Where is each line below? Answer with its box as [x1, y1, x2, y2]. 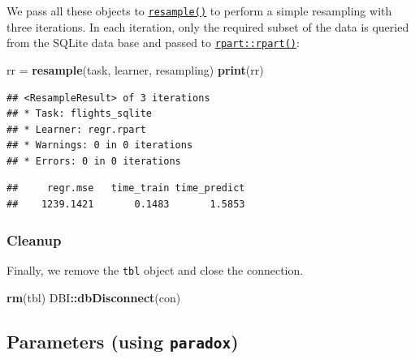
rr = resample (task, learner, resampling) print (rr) [6, 61, 264, 78]
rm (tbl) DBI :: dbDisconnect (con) [6, 288, 181, 306]
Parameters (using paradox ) [6, 328, 239, 353]
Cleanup [6, 229, 62, 250]
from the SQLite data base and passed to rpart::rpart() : [6, 34, 300, 51]
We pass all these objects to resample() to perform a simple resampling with [6, 2, 392, 19]
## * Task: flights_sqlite [6, 108, 152, 120]
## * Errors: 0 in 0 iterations [6, 155, 181, 167]
